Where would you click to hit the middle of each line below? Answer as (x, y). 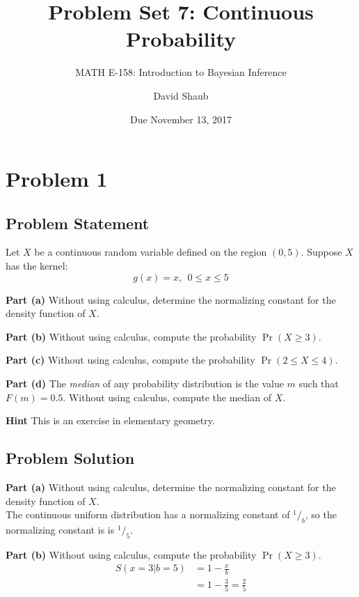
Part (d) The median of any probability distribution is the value (145, 383)
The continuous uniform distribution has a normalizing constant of (148, 514)
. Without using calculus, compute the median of (167, 397)
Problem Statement (78, 223)
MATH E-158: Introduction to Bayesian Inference (181, 72)
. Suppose (321, 252)
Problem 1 (57, 179)
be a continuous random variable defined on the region (151, 252)
